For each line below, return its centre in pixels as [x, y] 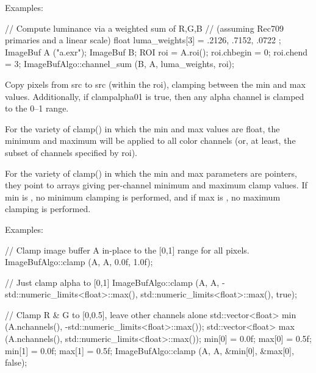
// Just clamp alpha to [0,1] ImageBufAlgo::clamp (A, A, [112, 282]
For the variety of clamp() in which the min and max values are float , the [142, 128]
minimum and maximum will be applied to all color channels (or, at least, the [150, 140]
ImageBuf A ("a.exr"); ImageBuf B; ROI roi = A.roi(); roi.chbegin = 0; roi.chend [156, 52]
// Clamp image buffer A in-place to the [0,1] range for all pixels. [127, 250]
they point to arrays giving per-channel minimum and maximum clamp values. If [156, 185]
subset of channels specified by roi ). [71, 152]
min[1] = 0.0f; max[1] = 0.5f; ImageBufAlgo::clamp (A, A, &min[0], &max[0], [149, 350]
